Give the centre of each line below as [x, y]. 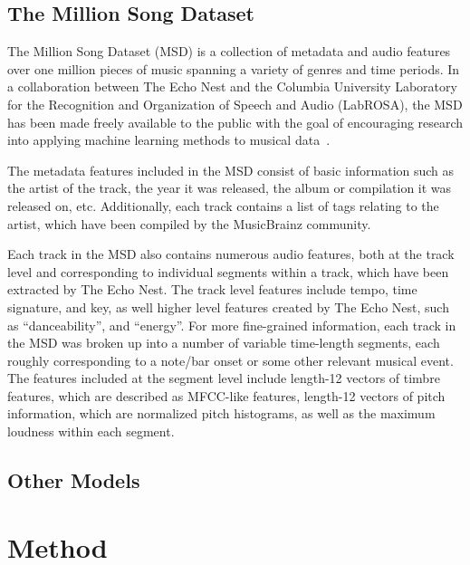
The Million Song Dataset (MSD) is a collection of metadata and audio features [229, 51]
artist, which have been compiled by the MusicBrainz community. [189, 223]
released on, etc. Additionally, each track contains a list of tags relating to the [223, 205]
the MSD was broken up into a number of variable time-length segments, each [224, 343]
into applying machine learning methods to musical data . [169, 140]
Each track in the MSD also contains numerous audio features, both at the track [231, 254]
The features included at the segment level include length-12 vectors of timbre [224, 378]
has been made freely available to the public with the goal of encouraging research [235, 122]
